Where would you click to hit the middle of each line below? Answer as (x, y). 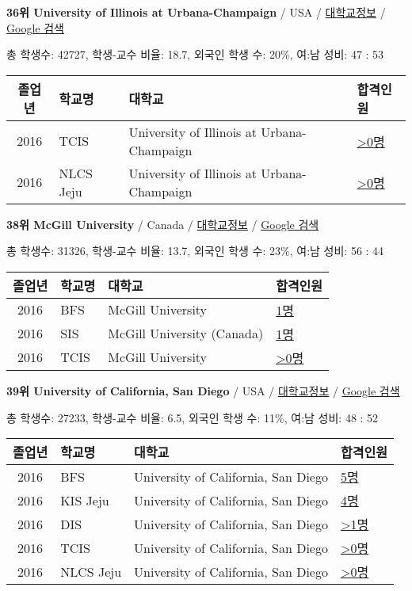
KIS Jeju (85, 500)
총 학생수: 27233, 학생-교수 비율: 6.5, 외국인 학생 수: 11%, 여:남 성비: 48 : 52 (193, 417)
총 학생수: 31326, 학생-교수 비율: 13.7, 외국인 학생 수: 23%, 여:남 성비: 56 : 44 (195, 251)
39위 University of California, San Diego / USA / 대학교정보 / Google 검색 (203, 390)
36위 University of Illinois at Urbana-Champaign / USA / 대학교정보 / (196, 12)
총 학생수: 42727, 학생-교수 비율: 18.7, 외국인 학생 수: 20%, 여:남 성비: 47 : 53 (195, 54)
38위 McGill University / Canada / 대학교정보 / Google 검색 (163, 224)
